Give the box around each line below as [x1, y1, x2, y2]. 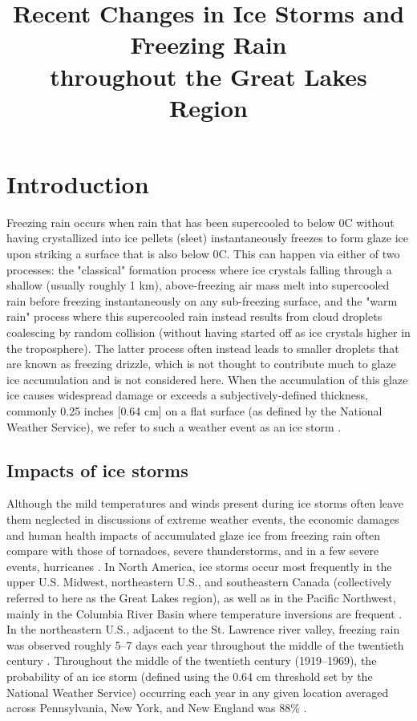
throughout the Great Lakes [50, 59, 367, 92]
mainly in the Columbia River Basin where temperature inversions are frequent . [6, 605, 403, 622]
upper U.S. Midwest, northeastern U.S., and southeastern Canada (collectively [6, 573, 392, 590]
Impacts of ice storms [6, 457, 188, 482]
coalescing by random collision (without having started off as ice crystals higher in [6, 324, 411, 341]
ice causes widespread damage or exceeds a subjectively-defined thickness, [6, 387, 368, 403]
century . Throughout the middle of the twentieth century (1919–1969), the [6, 652, 377, 669]
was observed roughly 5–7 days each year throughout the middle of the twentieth [6, 636, 404, 653]
